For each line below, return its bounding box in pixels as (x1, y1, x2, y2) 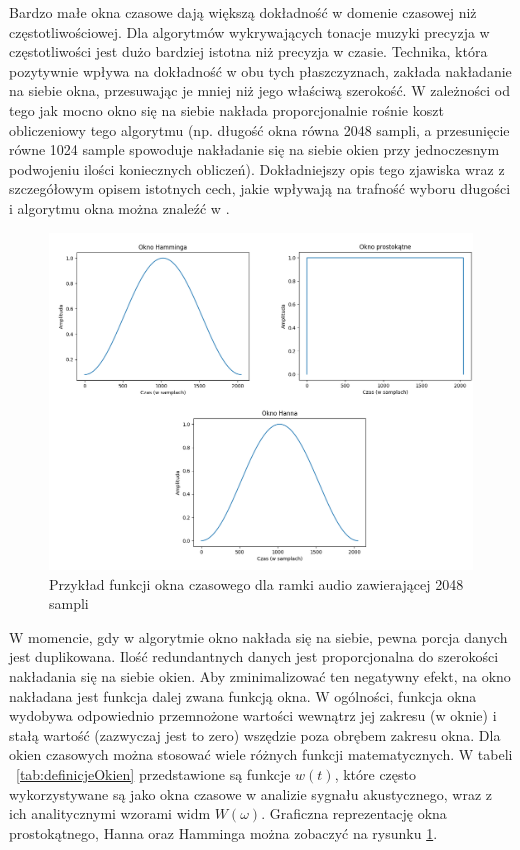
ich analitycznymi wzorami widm (9, 803, 211, 824)
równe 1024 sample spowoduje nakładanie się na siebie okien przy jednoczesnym (9, 139, 500, 160)
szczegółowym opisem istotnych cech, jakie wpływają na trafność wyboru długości (9, 178, 511, 199)
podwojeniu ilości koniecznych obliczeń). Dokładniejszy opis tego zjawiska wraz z (9, 158, 505, 179)
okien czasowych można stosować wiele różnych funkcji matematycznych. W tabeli (9, 744, 513, 765)
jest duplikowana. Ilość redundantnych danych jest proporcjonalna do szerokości (9, 646, 499, 667)
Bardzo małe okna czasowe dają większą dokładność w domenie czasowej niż (9, 2, 477, 22)
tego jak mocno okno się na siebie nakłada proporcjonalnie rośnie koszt (9, 99, 444, 120)
